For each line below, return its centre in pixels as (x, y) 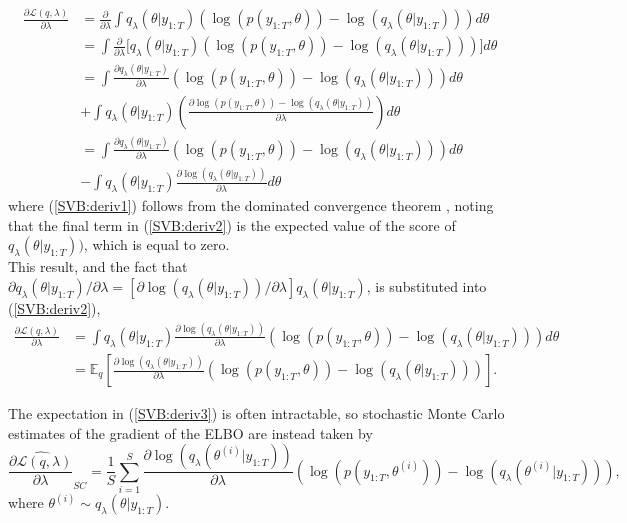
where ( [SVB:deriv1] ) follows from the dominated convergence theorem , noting (251, 205)
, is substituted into (426, 286)
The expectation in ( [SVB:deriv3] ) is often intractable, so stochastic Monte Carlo (256, 413)
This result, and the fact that (98, 266)
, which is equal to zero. (156, 244)
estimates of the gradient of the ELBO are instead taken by (190, 432)
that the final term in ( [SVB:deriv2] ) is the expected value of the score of (232, 224)
